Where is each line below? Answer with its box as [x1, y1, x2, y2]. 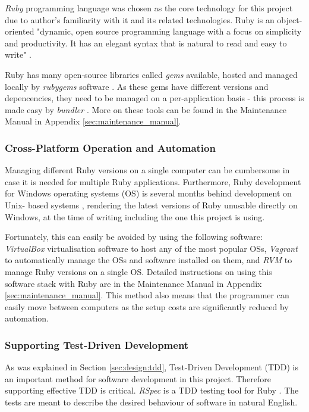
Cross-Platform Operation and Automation [5, 140, 216, 155]
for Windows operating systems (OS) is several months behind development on [5, 187, 292, 199]
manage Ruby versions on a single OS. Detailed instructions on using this [5, 265, 272, 277]
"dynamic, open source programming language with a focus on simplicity [37, 25, 302, 38]
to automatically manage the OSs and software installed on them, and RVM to [5, 254, 292, 266]
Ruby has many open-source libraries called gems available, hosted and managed [5, 68, 298, 80]
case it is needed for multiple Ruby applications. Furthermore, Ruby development [5, 175, 301, 188]
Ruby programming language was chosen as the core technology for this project [5, 2, 293, 14]
